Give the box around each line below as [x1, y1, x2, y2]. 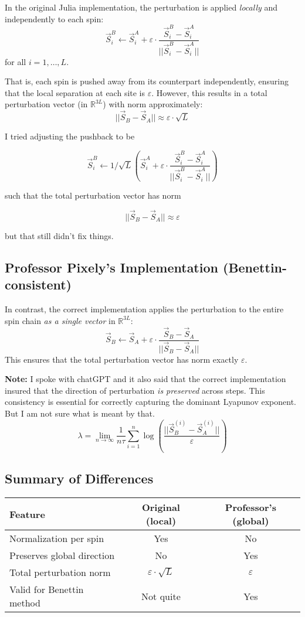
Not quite [141, 589, 181, 603]
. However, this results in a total [151, 86, 267, 98]
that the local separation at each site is [5, 86, 145, 98]
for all [5, 55, 26, 67]
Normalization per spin [9, 531, 104, 546]
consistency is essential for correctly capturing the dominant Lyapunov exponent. [5, 396, 296, 408]
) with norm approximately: [103, 98, 203, 110]
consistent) [5, 275, 72, 294]
